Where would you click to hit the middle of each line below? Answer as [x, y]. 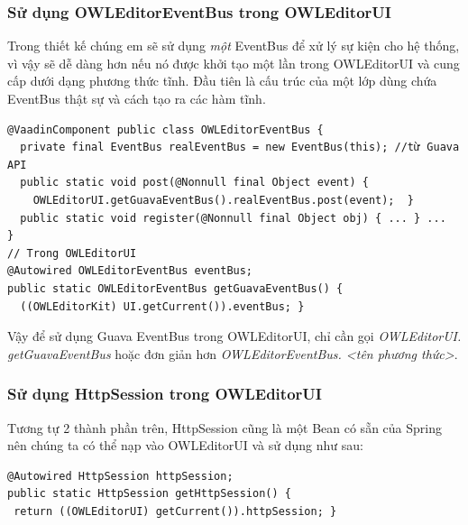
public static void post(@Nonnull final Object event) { [194, 183]
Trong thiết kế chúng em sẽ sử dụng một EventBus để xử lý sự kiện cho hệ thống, [234, 46]
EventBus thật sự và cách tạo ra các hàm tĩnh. [137, 98]
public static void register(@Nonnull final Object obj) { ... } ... [233, 218]
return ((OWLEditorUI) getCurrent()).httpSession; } [175, 511]
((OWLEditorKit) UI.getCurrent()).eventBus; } [162, 306]
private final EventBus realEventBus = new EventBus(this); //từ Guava [240, 147]
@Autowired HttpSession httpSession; [120, 476]
